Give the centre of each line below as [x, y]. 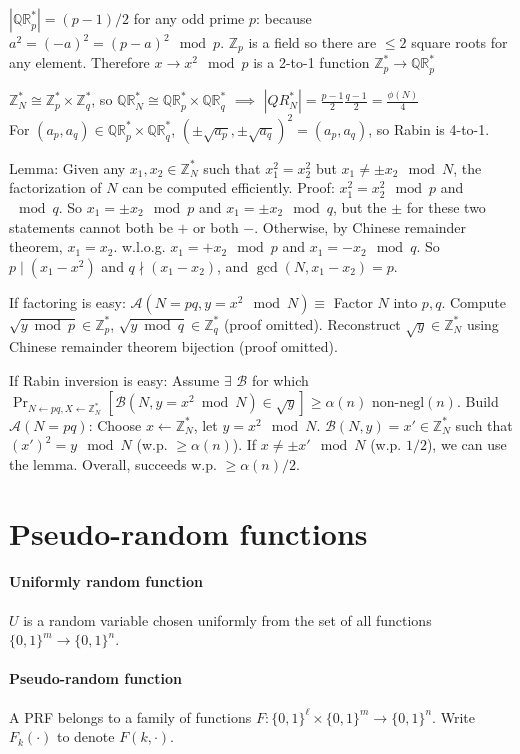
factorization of [55, 187]
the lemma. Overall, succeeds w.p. [113, 463]
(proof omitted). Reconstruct [312, 323]
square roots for [459, 42]
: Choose [115, 424]
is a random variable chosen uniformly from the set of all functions [227, 619]
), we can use [466, 444]
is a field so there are [312, 42]
